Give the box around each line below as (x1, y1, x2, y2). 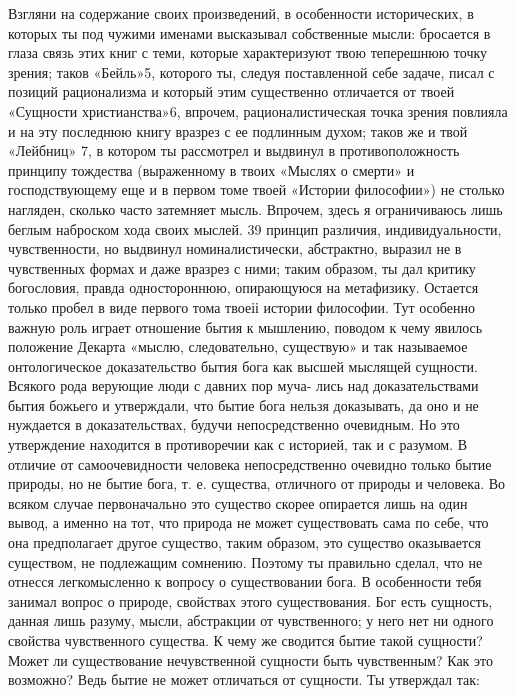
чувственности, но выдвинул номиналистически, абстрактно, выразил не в (8, 238, 462, 259)
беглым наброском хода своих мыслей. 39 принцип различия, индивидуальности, (8, 218, 502, 239)
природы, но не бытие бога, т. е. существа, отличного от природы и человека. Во (8, 473, 506, 494)
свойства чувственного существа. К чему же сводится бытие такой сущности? (8, 630, 483, 650)
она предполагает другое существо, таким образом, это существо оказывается (8, 532, 481, 553)
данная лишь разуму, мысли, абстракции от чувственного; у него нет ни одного (8, 610, 494, 631)
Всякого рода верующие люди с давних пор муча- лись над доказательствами (8, 375, 479, 396)
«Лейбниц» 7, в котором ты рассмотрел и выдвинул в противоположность (8, 140, 460, 161)
